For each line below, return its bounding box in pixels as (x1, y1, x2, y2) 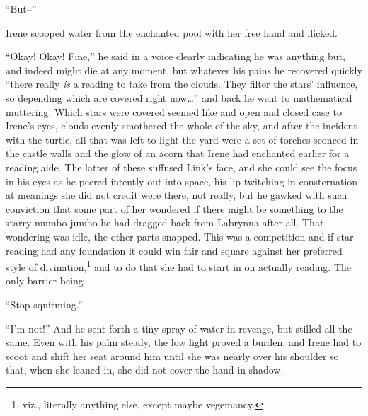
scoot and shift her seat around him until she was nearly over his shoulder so (6, 348, 339, 363)
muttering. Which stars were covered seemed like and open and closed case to (6, 104, 342, 119)
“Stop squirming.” (6, 296, 83, 311)
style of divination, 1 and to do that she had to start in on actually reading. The (6, 258, 352, 274)
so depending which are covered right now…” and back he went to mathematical (6, 90, 352, 105)
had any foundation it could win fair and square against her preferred (40, 243, 343, 258)
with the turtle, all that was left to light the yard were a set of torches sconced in (6, 132, 359, 146)
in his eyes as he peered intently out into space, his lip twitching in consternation (6, 173, 358, 188)
